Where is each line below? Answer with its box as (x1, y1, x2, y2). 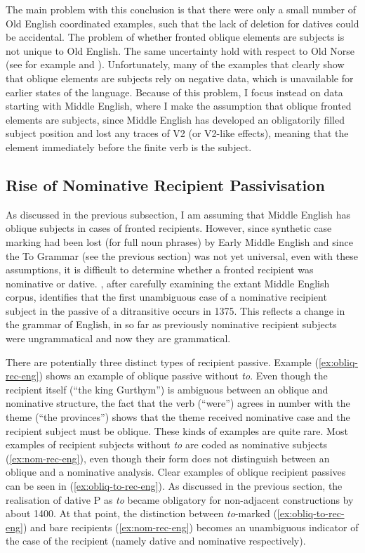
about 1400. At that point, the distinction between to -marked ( (6, 506, 277, 521)
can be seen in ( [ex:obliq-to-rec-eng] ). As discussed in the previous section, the (6, 479, 343, 493)
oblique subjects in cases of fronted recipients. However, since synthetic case (6, 221, 332, 235)
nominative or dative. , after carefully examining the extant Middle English (6, 275, 330, 290)
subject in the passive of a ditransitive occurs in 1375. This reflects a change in (6, 303, 345, 318)
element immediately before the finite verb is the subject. (6, 139, 252, 154)
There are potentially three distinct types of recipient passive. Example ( (6, 354, 319, 369)
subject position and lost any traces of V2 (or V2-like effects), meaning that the (6, 126, 349, 141)
